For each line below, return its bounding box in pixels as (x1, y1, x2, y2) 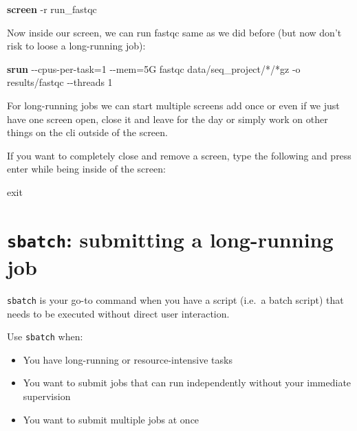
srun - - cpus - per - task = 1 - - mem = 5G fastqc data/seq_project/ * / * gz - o (7, 61, 301, 76)
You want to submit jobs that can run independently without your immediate (23, 375, 351, 390)
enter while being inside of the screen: (7, 162, 166, 176)
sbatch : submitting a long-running (7, 225, 334, 253)
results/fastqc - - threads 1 (7, 75, 113, 89)
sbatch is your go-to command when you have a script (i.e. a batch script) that (7, 292, 344, 307)
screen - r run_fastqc (7, 2, 97, 16)
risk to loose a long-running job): (7, 38, 146, 53)
